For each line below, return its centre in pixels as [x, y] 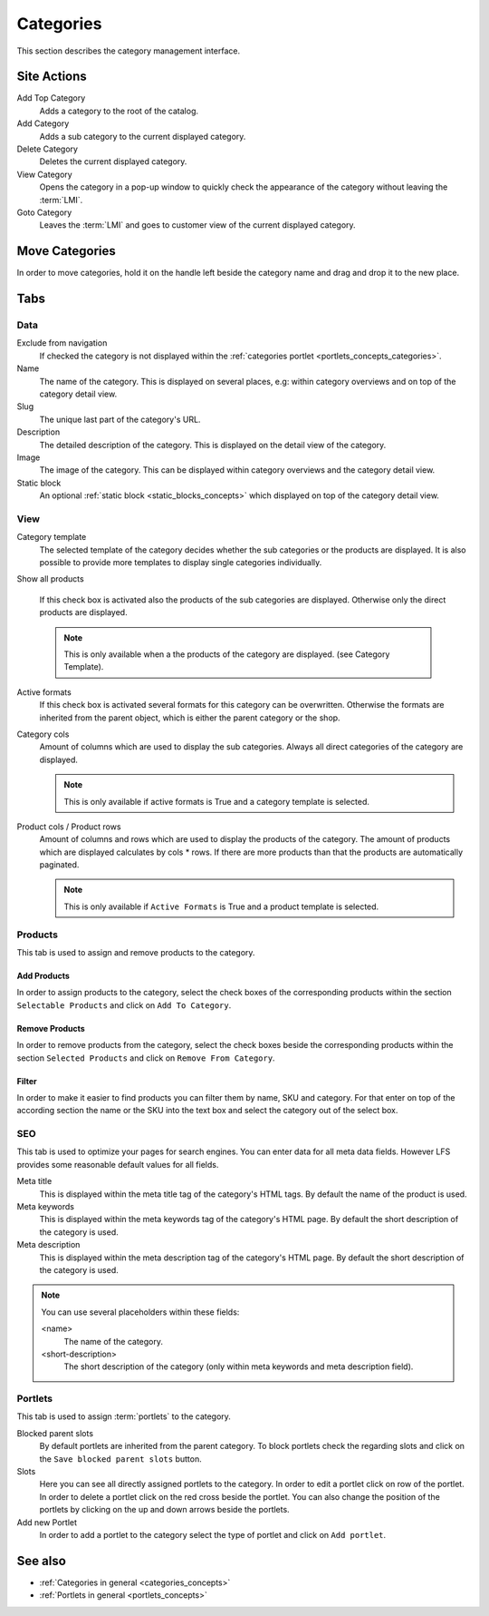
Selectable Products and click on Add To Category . [124, 1005]
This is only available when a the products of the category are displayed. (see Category [227, 654]
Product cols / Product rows [69, 827]
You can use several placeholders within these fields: [140, 1312]
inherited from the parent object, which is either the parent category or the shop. [190, 718]
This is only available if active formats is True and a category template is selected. [217, 801]
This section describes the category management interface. [128, 51]
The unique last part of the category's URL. [120, 419]
